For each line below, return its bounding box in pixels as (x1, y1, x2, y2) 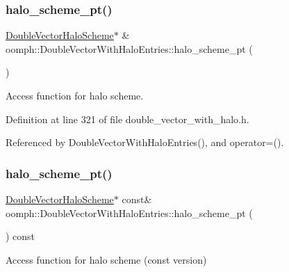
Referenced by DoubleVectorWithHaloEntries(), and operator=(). (6, 135, 284, 150)
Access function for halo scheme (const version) (6, 252, 207, 266)
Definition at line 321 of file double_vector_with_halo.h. (6, 111, 249, 126)
